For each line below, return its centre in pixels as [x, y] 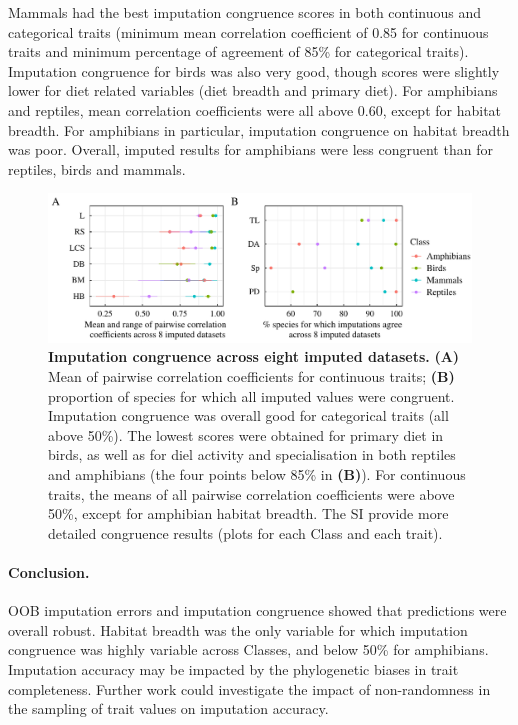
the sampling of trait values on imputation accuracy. [168, 708]
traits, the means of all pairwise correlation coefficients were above [251, 493]
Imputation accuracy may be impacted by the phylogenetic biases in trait [233, 668]
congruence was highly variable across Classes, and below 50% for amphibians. [248, 649]
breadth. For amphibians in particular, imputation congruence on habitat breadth [259, 129]
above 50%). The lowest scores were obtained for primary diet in [246, 434]
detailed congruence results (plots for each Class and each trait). [245, 532]
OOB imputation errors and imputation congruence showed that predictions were [257, 610]
